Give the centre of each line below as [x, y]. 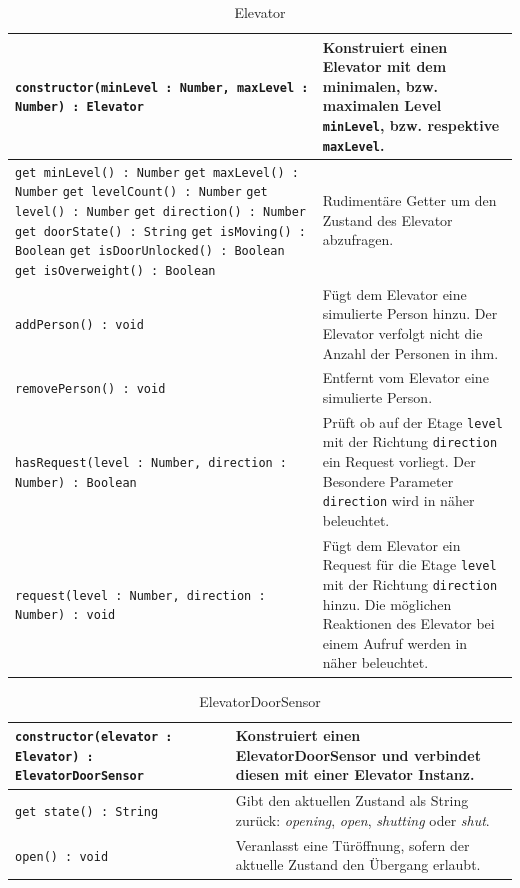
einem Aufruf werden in [395, 642]
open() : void [62, 856]
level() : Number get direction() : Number [161, 211]
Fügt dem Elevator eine [394, 293]
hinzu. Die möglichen [387, 603]
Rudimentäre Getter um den [409, 200]
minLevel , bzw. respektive [411, 124]
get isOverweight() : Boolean [115, 270]
